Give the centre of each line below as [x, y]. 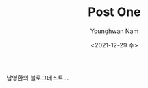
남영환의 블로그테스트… [38, 78]
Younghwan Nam [114, 31]
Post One [114, 12]
